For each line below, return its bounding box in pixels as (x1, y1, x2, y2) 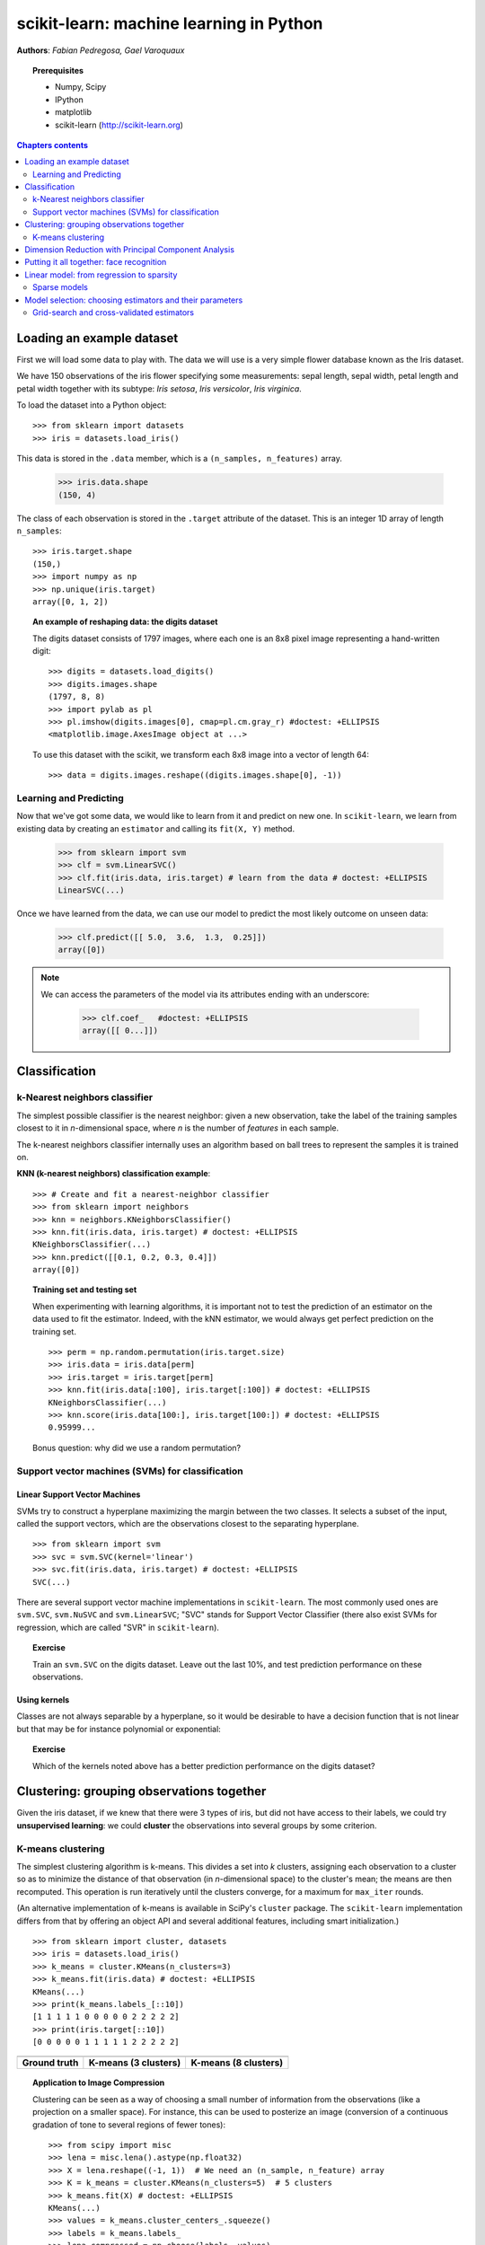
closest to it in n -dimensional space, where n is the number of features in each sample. (16, 1122, 339, 1133)
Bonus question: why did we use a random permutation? (32, 1442, 242, 1453)
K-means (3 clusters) (88, 2056, 181, 2069)
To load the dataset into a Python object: (16, 400, 167, 410)
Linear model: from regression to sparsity (24, 269, 178, 280)
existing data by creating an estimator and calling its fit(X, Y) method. (16, 823, 295, 834)
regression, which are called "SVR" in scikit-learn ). (16, 1622, 220, 1633)
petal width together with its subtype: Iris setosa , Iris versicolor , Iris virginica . (16, 383, 303, 394)
